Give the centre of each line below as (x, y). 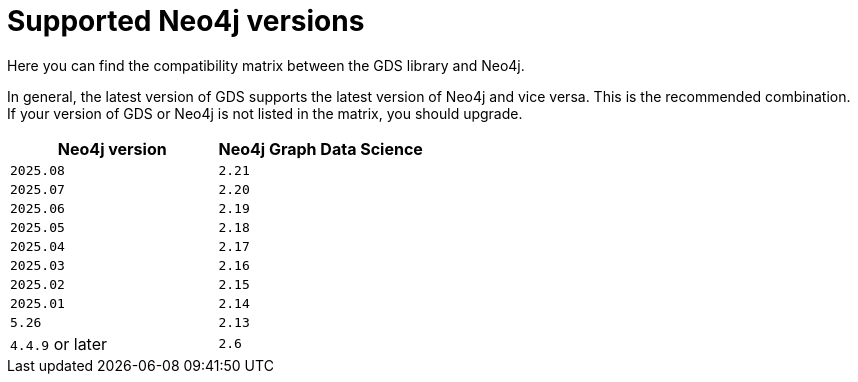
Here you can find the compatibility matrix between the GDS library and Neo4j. (266, 65)
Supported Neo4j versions (186, 21)
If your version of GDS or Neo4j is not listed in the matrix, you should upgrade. (265, 113)
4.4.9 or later (59, 343)
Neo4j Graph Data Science (320, 148)
